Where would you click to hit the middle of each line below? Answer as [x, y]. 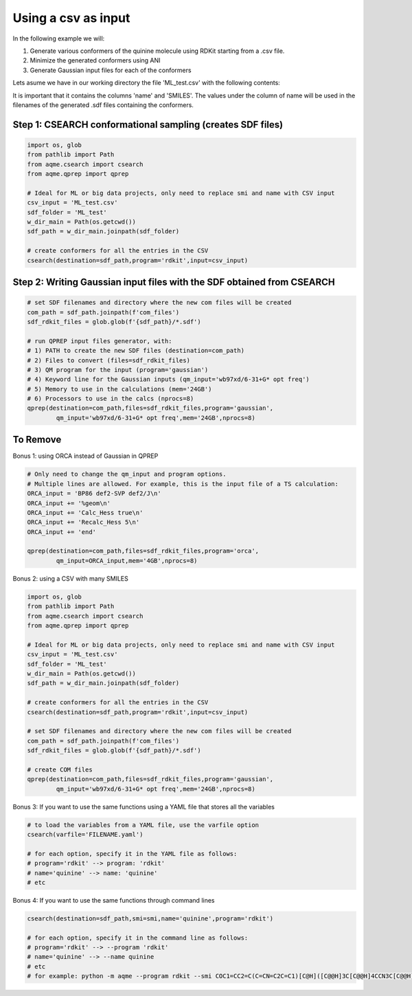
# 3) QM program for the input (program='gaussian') [118, 370]
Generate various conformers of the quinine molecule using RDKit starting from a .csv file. [157, 51]
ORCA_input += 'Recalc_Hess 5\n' [83, 522]
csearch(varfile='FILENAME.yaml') [85, 834]
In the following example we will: [59, 38]
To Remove [37, 440]
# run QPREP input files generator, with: [100, 341]
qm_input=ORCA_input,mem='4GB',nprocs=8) [127, 560]
